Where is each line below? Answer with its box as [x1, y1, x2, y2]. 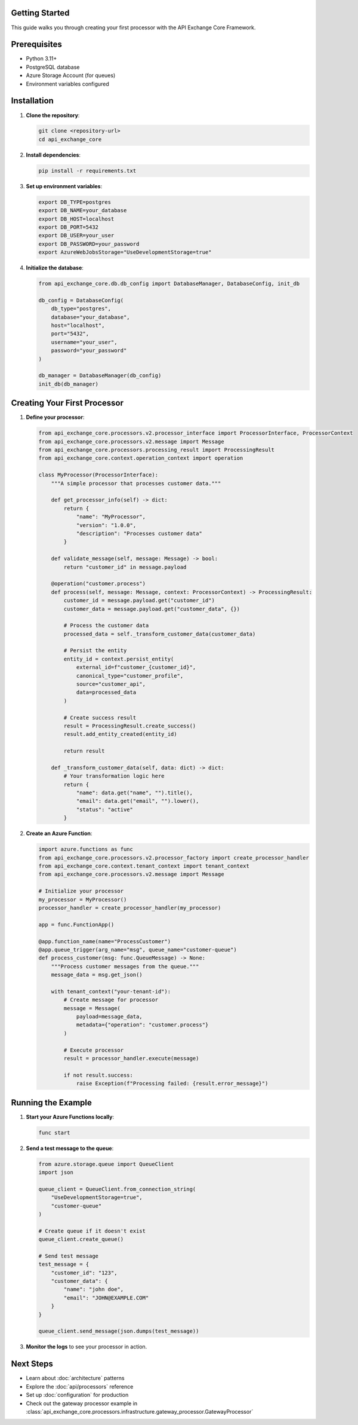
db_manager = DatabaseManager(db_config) [38, 372, 162, 379]
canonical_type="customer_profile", [76, 672, 184, 679]
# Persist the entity [63, 647, 127, 654]
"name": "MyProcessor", [76, 513, 146, 520]
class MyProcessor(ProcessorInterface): [38, 472, 158, 478]
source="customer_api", [76, 681, 146, 687]
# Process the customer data [63, 622, 149, 629]
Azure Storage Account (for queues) [26, 72, 116, 79]
